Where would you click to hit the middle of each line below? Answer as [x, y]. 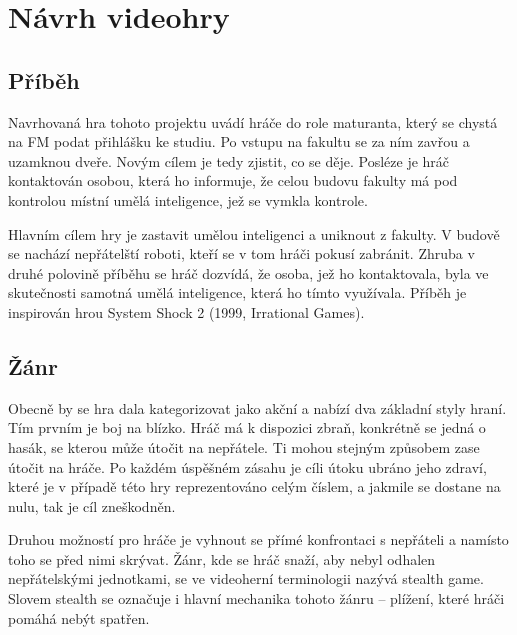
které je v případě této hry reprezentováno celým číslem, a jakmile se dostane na [254, 486]
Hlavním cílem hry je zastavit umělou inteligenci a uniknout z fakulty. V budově [254, 233]
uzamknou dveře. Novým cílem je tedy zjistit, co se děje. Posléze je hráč [229, 160]
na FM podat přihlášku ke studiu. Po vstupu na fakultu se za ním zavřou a [239, 141]
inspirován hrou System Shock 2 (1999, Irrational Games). [186, 311]
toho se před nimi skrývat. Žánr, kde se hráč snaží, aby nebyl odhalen [222, 558]
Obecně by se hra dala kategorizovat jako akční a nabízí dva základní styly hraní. [257, 407]
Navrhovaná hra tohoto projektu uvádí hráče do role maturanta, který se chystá [253, 121]
